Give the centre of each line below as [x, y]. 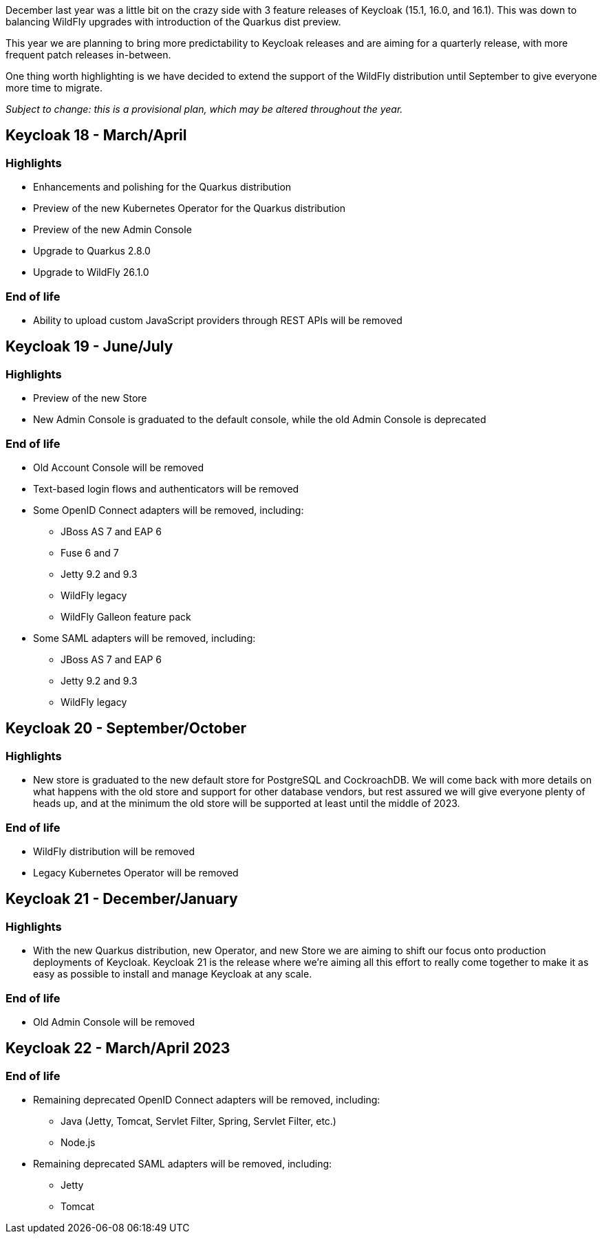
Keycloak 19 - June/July [89, 347]
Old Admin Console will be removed [114, 1022]
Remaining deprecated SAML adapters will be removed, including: [183, 1164]
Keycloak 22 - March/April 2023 [118, 1048]
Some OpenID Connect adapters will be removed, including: [169, 510]
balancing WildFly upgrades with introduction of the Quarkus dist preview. [173, 22]
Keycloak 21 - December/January [122, 899]
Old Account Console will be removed [119, 467]
